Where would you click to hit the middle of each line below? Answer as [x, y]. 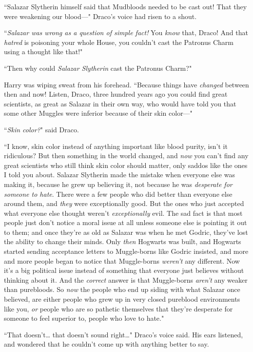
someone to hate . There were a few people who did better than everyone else [118, 194]
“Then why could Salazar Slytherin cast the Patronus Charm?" [98, 68]
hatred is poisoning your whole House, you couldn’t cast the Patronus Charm [119, 42]
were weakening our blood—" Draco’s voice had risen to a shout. [100, 16]
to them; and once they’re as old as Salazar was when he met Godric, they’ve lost [126, 232]
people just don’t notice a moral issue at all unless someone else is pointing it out [126, 222]
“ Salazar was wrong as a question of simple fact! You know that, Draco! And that [126, 32]
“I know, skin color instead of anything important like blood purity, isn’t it [116, 146]
